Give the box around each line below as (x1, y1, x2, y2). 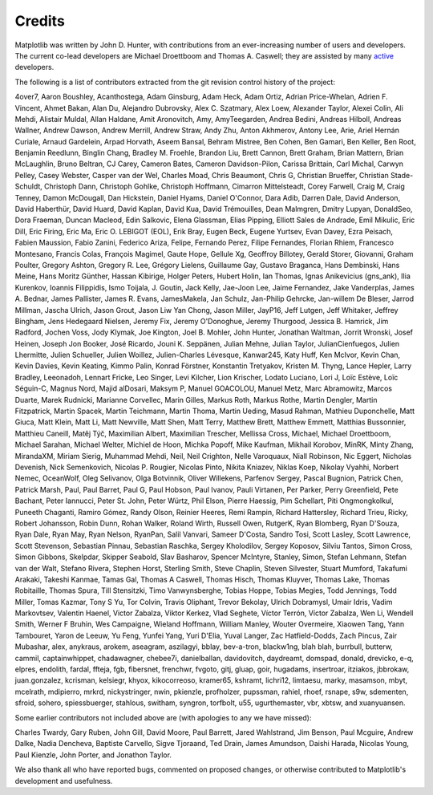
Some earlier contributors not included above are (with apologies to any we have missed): (14, 712, 312, 722)
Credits (14, 12, 66, 30)
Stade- (390, 170, 414, 180)
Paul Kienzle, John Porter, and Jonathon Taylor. (14, 750, 172, 760)
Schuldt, (14, 181, 43, 192)
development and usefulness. (14, 776, 113, 785)
